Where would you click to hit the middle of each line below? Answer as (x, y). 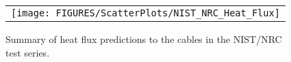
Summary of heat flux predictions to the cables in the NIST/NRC (144, 39)
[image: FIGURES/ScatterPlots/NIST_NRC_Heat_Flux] (145, 13)
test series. (28, 52)
